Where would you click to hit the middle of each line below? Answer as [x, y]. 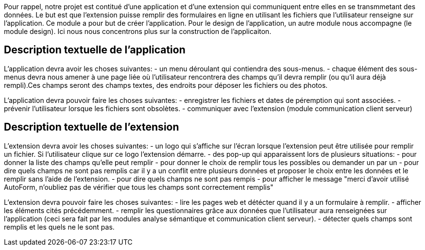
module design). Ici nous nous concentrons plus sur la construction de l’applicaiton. [138, 31]
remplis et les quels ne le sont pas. [59, 227]
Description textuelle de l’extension [92, 127]
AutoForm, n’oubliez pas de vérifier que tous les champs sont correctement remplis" [139, 187]
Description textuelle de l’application [95, 50]
